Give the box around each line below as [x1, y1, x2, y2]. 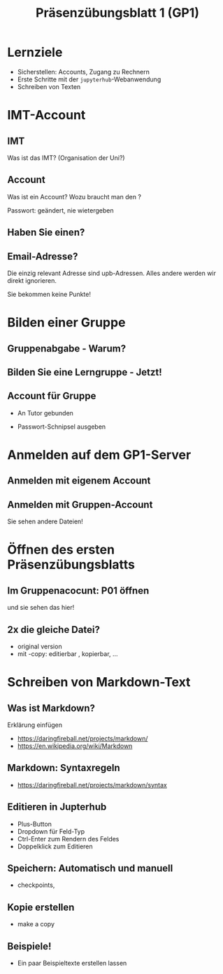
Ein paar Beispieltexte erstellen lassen [17, 959, 127, 967]
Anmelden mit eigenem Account [7, 475, 151, 487]
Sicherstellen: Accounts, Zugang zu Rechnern [17, 67, 150, 76]
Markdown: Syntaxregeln [7, 762, 120, 774]
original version [17, 642, 62, 651]
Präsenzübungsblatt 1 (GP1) [36, 5, 199, 21]
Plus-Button [17, 820, 52, 828]
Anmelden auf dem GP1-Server [7, 447, 192, 462]
